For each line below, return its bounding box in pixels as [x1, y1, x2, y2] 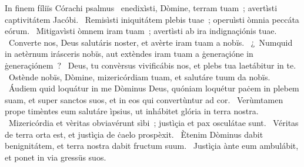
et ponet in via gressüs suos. [5, 151, 106, 163]
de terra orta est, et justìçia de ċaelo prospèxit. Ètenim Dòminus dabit [5, 128, 263, 140]
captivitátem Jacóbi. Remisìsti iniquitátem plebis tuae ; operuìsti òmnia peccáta [5, 13, 299, 25]
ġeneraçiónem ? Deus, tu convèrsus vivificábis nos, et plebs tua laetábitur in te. [5, 59, 296, 71]
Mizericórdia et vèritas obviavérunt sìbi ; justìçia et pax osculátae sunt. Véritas [8, 116, 299, 128]
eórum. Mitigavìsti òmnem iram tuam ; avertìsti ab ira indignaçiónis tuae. [5, 25, 277, 37]
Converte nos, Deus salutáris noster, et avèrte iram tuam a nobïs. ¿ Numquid [8, 36, 293, 48]
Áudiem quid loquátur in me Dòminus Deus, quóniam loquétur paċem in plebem [8, 82, 299, 94]
